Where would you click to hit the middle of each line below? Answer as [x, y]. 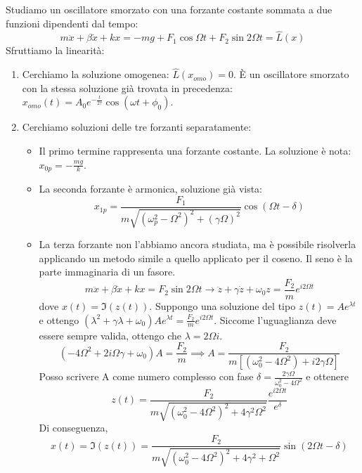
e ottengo [59, 319]
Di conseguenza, [73, 428]
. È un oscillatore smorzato [291, 74]
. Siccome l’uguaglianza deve [275, 319]
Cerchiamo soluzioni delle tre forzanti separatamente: [137, 127]
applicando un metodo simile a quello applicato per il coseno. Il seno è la [196, 258]
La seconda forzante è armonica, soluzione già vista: [151, 189]
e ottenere [328, 376]
